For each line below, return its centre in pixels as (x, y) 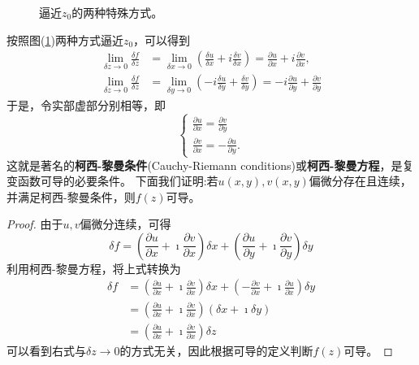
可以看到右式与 (46, 350)
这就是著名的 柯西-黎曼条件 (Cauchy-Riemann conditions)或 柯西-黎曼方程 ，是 (205, 165)
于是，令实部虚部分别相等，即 (86, 104)
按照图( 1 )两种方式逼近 (65, 39)
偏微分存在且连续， (360, 181)
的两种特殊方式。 (117, 12)
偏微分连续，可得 (125, 224)
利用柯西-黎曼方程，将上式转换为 (94, 268)
